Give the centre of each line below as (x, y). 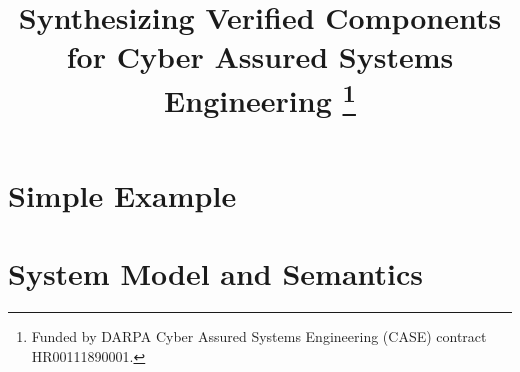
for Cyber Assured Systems (260, 56)
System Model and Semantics (216, 273)
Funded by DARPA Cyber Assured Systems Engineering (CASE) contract (259, 336)
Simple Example (122, 195)
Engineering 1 (260, 97)
